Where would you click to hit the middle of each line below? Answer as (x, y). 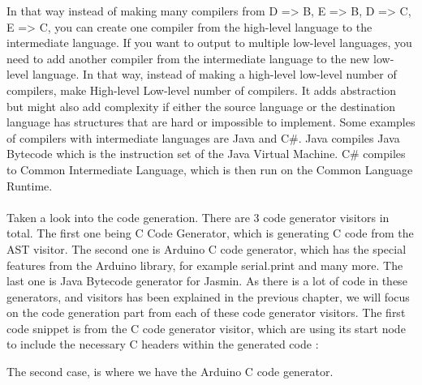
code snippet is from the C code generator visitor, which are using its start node (206, 328)
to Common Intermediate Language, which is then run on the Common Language (210, 169)
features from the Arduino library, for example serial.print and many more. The (205, 265)
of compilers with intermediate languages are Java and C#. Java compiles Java (203, 137)
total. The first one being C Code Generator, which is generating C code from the (210, 233)
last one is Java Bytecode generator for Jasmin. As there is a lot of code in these (207, 281)
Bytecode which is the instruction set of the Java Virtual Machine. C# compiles (206, 154)
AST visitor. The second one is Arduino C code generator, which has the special (207, 248)
